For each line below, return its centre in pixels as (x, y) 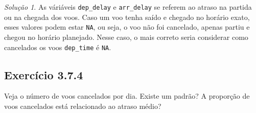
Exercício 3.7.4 (44, 74)
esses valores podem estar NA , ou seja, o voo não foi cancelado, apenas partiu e (127, 27)
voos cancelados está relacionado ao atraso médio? (83, 106)
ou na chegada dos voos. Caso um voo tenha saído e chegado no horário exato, (127, 17)
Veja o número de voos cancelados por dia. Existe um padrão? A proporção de (127, 96)
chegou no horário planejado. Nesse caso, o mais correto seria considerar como (126, 37)
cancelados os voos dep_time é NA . (58, 47)
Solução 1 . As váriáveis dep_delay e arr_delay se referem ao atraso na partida (128, 7)
